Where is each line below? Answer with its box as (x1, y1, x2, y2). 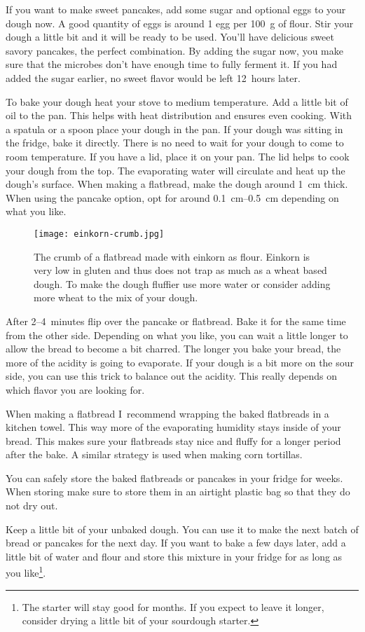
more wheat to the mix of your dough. (34, 290, 198, 305)
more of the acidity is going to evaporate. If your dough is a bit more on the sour (6, 355, 354, 369)
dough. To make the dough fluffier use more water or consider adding (34, 276, 331, 291)
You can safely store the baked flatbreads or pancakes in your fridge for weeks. (6, 470, 343, 485)
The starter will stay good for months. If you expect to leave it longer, (22, 599, 324, 614)
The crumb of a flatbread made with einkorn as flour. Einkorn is (34, 249, 310, 263)
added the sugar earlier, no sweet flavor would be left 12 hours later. (6, 70, 301, 85)
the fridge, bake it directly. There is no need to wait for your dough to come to (6, 135, 344, 150)
